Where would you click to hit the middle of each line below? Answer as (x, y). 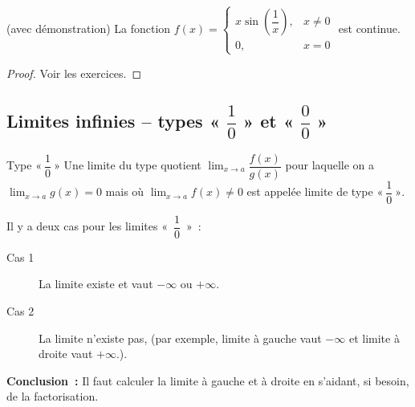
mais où (125, 191)
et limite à (374, 338)
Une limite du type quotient (132, 165)
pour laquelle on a (330, 165)
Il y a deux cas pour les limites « (87, 226)
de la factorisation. (53, 396)
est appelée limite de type (310, 191)
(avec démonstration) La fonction (89, 28)
